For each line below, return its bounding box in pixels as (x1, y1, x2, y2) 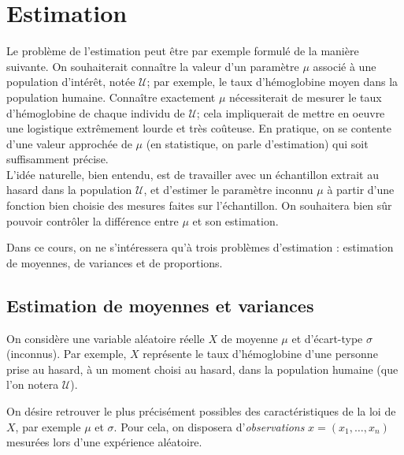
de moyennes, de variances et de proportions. (6, 254, 223, 270)
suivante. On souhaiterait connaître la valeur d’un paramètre (6, 58, 299, 74)
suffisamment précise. (6, 151, 109, 167)
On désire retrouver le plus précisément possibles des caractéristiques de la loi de (6, 403, 396, 420)
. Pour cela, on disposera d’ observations (113, 418, 305, 434)
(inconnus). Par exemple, (6, 345, 127, 362)
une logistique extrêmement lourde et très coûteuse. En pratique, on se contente (6, 120, 392, 136)
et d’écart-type (291, 330, 363, 346)
